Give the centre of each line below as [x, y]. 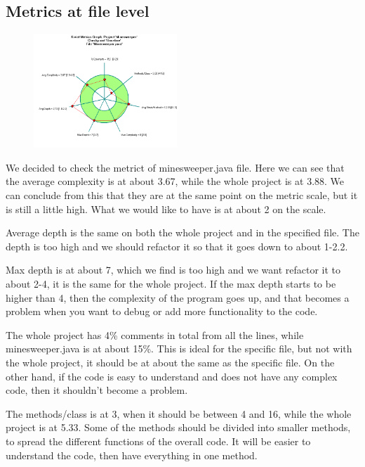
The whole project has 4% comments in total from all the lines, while [155, 334]
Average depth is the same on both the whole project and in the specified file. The [182, 232]
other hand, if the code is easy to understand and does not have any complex [172, 376]
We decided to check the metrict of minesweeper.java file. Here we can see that [175, 167]
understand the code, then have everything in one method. [132, 455]
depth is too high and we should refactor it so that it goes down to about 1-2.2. [177, 246]
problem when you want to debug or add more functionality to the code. [162, 311]
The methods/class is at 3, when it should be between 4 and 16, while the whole [179, 413]
